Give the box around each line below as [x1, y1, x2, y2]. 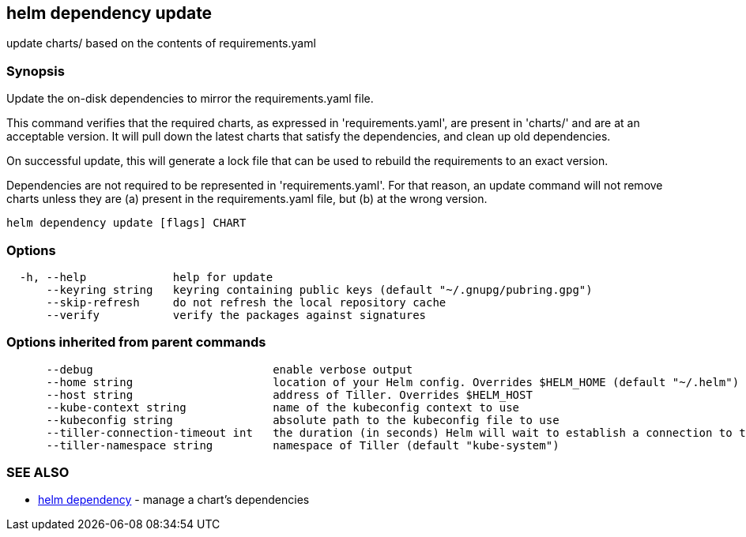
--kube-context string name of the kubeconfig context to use [46, 400, 520, 414]
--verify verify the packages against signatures [46, 308, 427, 321]
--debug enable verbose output [46, 362, 413, 376]
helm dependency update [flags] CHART [6, 216, 247, 230]
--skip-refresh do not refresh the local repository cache [46, 295, 446, 309]
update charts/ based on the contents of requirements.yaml [6, 36, 316, 51]
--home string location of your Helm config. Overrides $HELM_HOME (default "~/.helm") [46, 375, 740, 389]
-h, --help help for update [19, 270, 273, 284]
